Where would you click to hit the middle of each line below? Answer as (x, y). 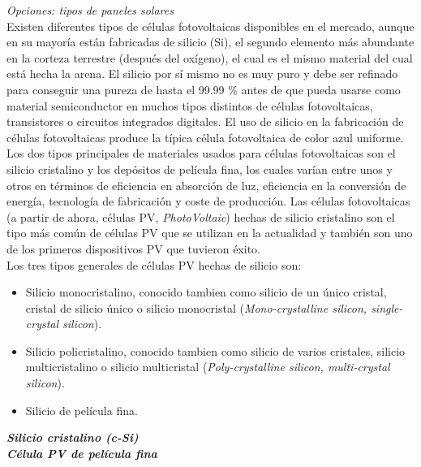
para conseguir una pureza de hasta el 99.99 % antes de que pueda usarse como (204, 89)
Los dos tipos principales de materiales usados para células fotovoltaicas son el (201, 153)
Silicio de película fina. (82, 410)
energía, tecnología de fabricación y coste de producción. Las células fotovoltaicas (208, 201)
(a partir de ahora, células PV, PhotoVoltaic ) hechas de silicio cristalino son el (201, 216)
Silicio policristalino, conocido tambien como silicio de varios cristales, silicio (215, 350)
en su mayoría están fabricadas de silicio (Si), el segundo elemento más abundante (210, 42)
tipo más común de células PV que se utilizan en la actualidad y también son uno (210, 233)
